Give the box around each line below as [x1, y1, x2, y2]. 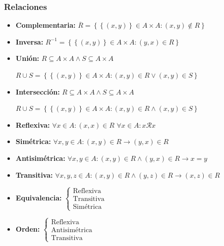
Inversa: [15, 36, 44, 47]
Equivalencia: [15, 192, 62, 202]
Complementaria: [15, 20, 76, 30]
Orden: [15, 223, 40, 234]
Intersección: [15, 86, 60, 97]
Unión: [15, 53, 40, 63]
